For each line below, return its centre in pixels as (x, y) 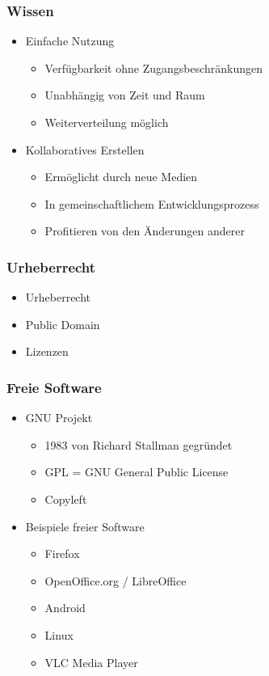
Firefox (62, 553)
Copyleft (66, 499)
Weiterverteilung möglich (107, 122)
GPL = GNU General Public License (137, 472)
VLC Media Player (91, 662)
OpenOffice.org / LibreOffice (116, 580)
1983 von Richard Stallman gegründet (139, 444)
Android (65, 608)
